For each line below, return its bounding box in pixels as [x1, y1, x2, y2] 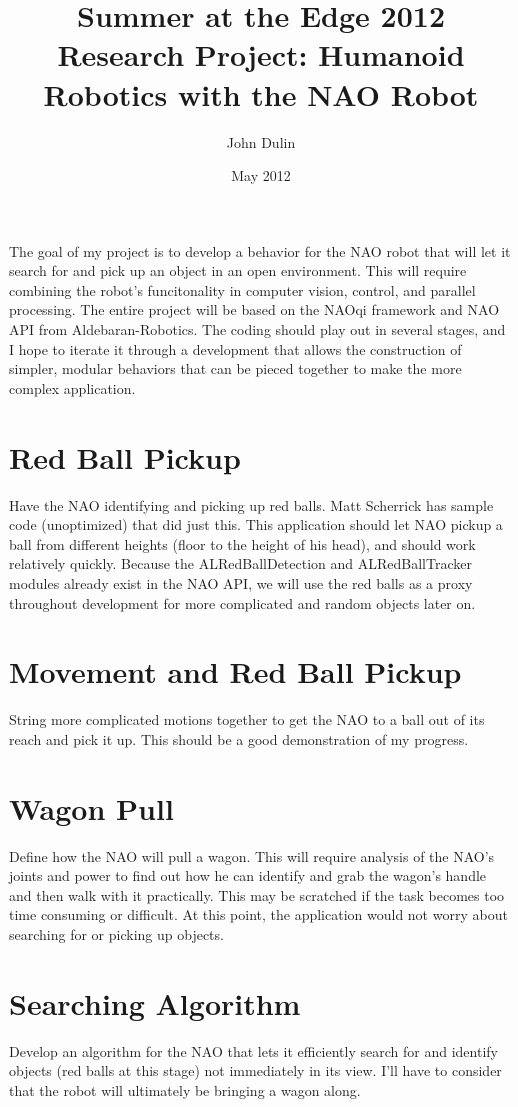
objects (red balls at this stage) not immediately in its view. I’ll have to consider [9, 1060, 502, 1081]
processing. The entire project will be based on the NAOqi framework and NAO [9, 299, 500, 320]
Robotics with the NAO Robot [43, 73, 479, 114]
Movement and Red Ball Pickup [9, 651, 462, 692]
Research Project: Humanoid [57, 34, 465, 75]
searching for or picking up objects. [9, 923, 224, 944]
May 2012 [231, 165, 291, 186]
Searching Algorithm [9, 982, 301, 1023]
